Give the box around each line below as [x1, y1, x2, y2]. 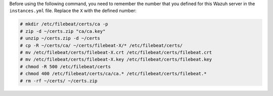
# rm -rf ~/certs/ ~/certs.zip [20, 78, 98, 83]
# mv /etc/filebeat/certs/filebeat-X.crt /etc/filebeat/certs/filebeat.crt [20, 50, 212, 55]
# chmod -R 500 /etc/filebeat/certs [20, 64, 111, 69]
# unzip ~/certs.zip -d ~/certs [20, 35, 101, 41]
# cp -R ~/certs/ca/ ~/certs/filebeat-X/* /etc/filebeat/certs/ [20, 42, 183, 48]
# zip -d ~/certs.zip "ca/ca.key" [20, 28, 106, 34]
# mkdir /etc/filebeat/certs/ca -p [20, 21, 108, 27]
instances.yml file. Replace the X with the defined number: [9, 8, 136, 14]
